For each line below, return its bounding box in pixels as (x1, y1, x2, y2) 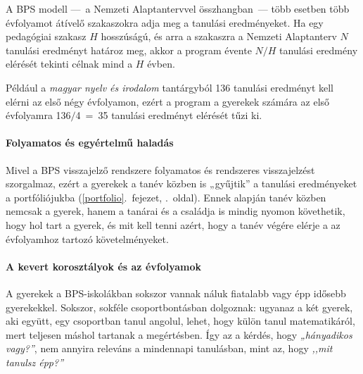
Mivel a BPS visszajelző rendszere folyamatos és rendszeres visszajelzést (6, 162, 315, 177)
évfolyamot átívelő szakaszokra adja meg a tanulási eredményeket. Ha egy (6, 15, 324, 30)
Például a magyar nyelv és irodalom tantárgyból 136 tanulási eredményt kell (6, 80, 334, 94)
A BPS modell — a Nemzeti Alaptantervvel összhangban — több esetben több (6, 1, 350, 15)
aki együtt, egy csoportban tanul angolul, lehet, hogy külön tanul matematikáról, (6, 313, 355, 328)
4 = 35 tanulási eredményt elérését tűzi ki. (75, 108, 262, 123)
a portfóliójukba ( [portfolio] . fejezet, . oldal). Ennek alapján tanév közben (6, 189, 326, 204)
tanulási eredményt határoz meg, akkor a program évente (6, 42, 252, 57)
